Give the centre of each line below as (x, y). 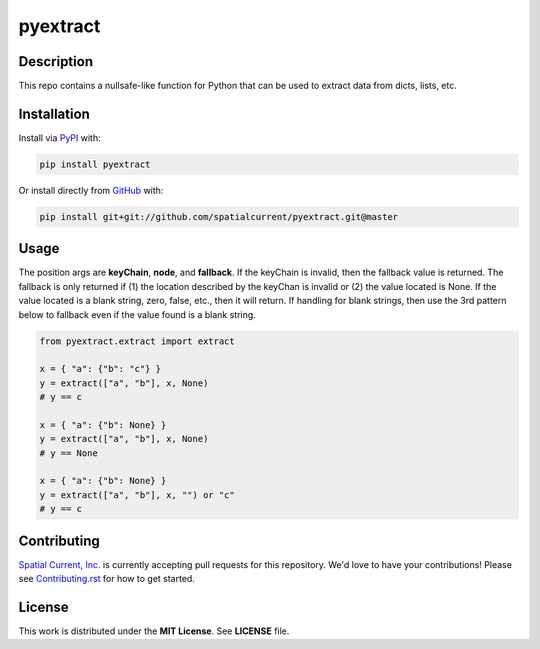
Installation (54, 113)
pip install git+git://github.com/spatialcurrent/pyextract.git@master (219, 216)
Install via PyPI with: (59, 137)
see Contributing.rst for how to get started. (106, 579)
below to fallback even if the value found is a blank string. (137, 314)
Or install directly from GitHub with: (91, 190)
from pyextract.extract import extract (137, 341)
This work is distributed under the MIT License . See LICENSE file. (154, 631)
